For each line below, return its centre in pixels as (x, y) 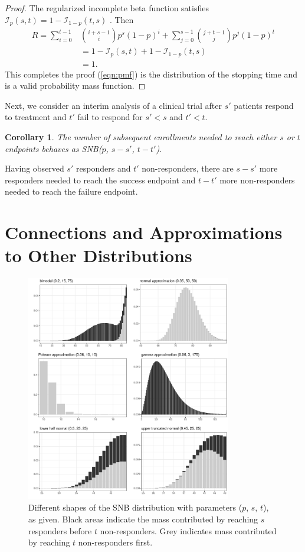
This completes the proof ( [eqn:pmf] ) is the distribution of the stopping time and (151, 74)
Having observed (35, 168)
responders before (60, 530)
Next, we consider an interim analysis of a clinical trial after (113, 105)
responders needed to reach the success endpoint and (100, 180)
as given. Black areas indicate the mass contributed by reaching (143, 519)
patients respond (264, 105)
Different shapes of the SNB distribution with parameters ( (135, 507)
